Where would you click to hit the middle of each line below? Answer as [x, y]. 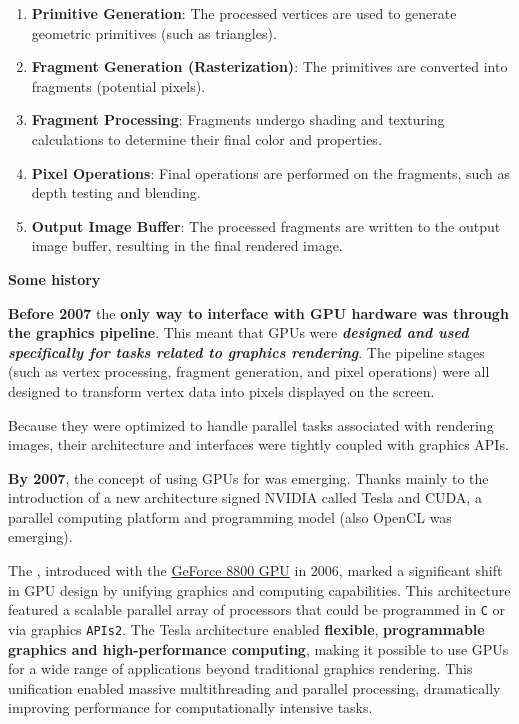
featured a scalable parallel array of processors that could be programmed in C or [257, 609]
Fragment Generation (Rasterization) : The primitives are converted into [269, 66]
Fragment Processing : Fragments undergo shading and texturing [238, 119]
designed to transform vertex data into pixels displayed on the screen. [221, 390]
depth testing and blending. [116, 192]
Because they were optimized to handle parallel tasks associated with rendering [251, 424]
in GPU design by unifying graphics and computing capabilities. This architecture [259, 589]
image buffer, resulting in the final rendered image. [187, 245]
